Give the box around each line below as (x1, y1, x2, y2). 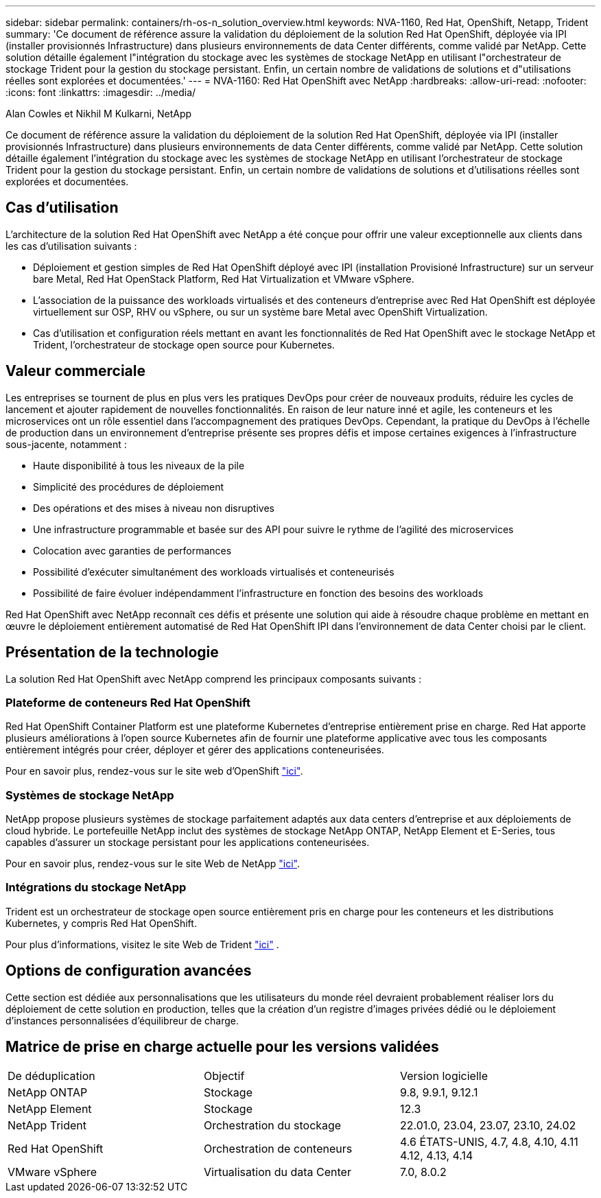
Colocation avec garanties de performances (33, 544, 232, 556)
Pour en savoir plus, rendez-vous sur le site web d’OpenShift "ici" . (5, 765, 303, 777)
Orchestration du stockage (203, 1118, 342, 1133)
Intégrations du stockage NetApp (5, 880, 187, 895)
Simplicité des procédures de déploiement (33, 480, 224, 493)
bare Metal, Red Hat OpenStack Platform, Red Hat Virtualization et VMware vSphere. (33, 272, 414, 285)
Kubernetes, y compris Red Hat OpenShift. (5, 917, 197, 929)
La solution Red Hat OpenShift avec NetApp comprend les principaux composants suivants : (5, 672, 422, 685)
